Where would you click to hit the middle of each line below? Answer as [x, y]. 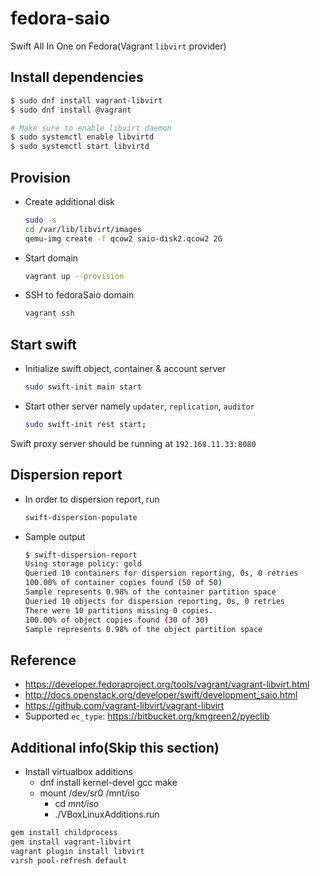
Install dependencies [77, 77]
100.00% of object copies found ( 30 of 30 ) [117, 620]
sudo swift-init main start [83, 387]
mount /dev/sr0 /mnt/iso [89, 793]
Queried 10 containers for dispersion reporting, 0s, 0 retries [161, 573]
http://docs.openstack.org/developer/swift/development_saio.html [161, 695]
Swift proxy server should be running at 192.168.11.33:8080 [133, 443]
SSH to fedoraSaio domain [79, 295]
